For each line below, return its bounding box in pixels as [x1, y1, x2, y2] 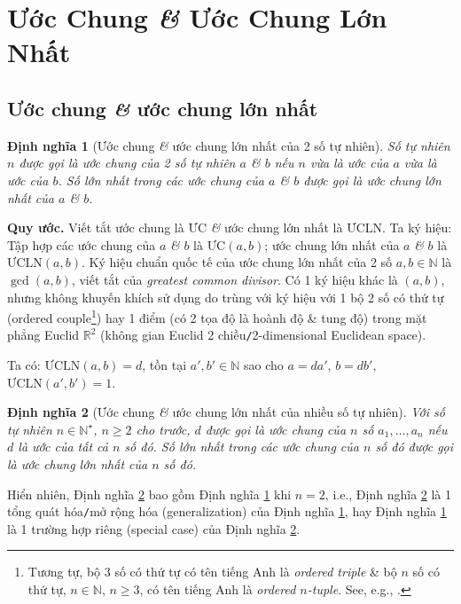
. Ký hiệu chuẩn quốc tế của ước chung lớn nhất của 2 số [81, 253, 393, 271]
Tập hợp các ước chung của [7, 235, 156, 254]
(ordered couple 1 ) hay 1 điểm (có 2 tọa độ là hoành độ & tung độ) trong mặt [7, 306, 427, 326]
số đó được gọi [375, 437, 454, 456]
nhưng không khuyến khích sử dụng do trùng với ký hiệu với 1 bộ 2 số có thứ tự [7, 287, 444, 306]
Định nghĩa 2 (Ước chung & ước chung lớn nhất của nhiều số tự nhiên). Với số [7, 403, 445, 421]
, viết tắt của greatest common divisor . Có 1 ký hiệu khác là [71, 270, 398, 288]
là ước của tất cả [18, 437, 108, 456]
